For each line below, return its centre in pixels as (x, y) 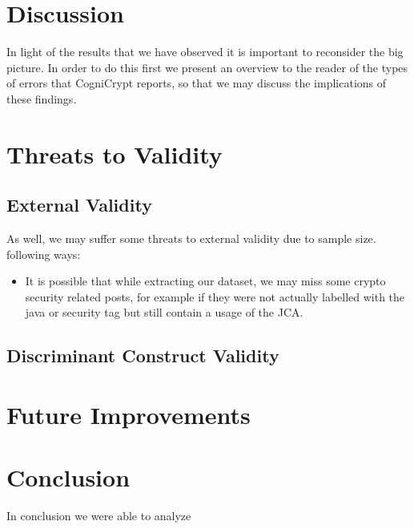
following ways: (44, 254)
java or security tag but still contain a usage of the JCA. (164, 312)
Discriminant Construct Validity (143, 355)
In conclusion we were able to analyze (99, 516)
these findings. (42, 98)
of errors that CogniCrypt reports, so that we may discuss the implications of (197, 83)
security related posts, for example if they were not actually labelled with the (215, 296)
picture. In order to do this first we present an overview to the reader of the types (207, 67)
